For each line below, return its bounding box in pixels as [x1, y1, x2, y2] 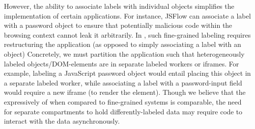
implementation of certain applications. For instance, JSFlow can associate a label [4, 10, 251, 21]
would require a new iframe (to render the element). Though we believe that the [4, 87, 246, 97]
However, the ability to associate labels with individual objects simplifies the [4, 1, 234, 11]
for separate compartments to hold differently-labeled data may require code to [4, 106, 242, 116]
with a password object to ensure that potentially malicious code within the [4, 20, 232, 30]
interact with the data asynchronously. [4, 116, 120, 126]
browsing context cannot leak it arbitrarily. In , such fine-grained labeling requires [4, 29, 251, 40]
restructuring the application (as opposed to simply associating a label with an [4, 39, 241, 49]
